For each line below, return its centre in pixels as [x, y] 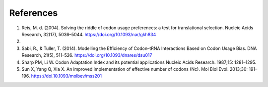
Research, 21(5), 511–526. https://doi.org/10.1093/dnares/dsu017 [87, 55]
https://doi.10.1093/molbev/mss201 [66, 76]
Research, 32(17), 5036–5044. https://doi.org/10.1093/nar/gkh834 [89, 34]
